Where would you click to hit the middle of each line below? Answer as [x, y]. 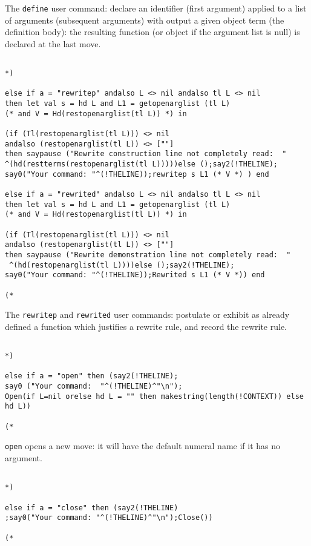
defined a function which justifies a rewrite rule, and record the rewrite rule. [146, 326]
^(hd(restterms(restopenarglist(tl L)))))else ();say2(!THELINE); [142, 164]
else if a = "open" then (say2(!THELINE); [92, 376]
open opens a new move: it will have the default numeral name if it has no [143, 446]
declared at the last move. [53, 43]
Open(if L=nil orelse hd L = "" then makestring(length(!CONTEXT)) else [154, 396]
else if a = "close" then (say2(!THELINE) [92, 508]
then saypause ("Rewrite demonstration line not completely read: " [148, 255]
